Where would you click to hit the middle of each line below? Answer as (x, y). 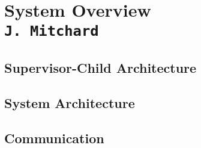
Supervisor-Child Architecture (100, 68)
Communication (54, 138)
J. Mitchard (52, 31)
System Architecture (70, 102)
